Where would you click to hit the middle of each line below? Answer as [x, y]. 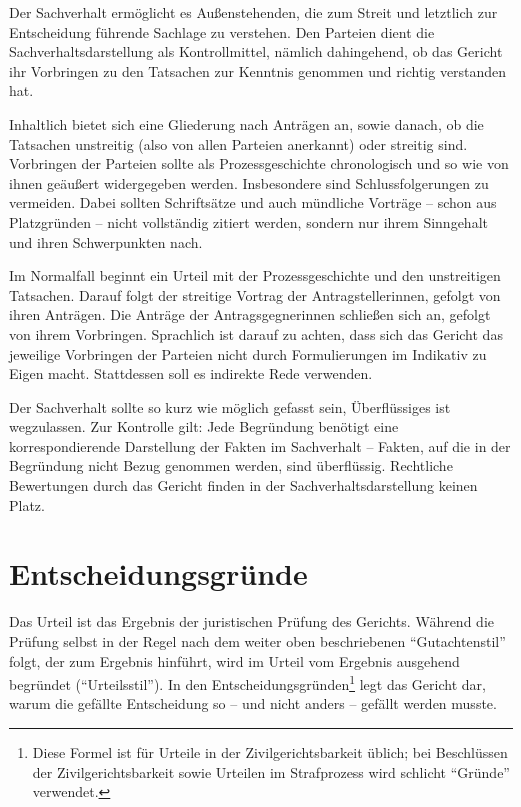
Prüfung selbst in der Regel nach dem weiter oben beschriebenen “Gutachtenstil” [257, 640]
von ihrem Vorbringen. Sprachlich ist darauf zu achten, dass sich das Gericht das [256, 333]
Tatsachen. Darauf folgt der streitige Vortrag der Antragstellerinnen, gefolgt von [255, 294]
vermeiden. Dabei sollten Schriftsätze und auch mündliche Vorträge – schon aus [253, 202]
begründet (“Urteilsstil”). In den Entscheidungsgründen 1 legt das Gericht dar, [247, 682]
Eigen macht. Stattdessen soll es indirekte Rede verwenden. [191, 373]
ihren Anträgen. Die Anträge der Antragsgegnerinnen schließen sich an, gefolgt [250, 314]
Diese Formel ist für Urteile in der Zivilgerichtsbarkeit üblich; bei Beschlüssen [270, 752]
